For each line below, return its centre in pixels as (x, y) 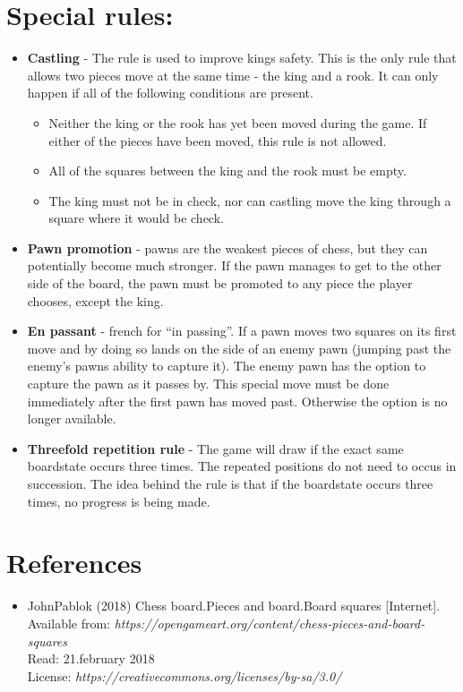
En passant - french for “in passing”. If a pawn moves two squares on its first (242, 331)
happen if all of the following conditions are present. (170, 93)
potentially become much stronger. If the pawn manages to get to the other (234, 265)
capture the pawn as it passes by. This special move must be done (208, 384)
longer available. (72, 419)
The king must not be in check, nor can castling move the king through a (250, 200)
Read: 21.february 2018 (91, 658)
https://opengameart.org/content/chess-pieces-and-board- (270, 623)
